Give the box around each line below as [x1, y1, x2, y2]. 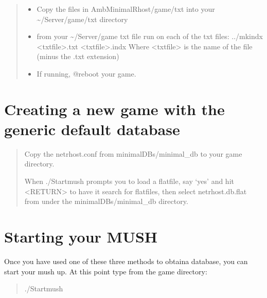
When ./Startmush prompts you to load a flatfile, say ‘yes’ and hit [24, 176, 234, 187]
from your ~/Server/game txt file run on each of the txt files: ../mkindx [37, 31, 263, 42]
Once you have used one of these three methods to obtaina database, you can [4, 255, 248, 266]
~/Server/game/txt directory [37, 13, 128, 24]
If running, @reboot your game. [37, 68, 136, 79]
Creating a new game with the [4, 98, 225, 119]
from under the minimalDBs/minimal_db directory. [24, 196, 188, 207]
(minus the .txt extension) [37, 51, 119, 62]
